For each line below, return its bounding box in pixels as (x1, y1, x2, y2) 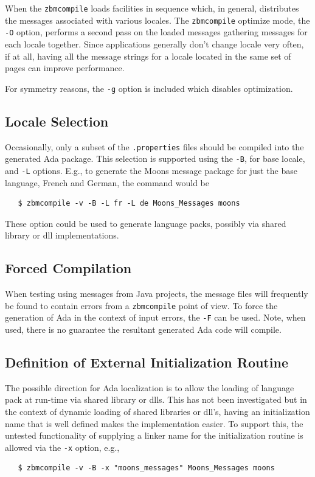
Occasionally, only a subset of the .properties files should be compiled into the (5, 140, 304, 153)
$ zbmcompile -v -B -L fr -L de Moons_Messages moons (18, 199, 240, 208)
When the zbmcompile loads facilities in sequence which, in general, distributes (5, 2, 299, 14)
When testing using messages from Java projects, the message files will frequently (5, 287, 308, 300)
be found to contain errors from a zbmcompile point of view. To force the (5, 299, 278, 312)
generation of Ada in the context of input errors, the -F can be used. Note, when (5, 311, 306, 324)
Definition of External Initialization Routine (5, 353, 288, 372)
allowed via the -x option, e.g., (5, 440, 120, 453)
